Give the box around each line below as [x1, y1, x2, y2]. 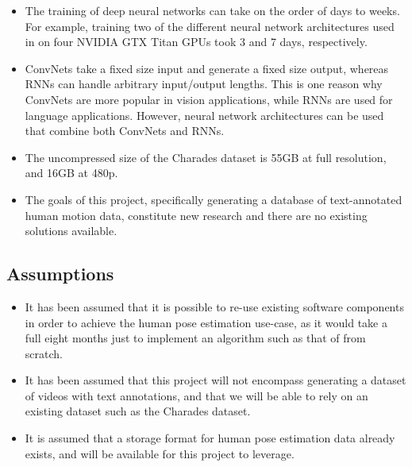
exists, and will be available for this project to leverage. [25, 445, 295, 461]
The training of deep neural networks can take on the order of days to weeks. [25, 2, 400, 18]
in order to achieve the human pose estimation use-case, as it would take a [25, 314, 387, 330]
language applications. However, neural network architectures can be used [25, 106, 384, 123]
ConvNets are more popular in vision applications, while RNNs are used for [25, 91, 393, 107]
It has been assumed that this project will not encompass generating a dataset [25, 372, 406, 388]
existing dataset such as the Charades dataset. [25, 403, 251, 419]
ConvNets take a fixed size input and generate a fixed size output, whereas [25, 60, 389, 76]
